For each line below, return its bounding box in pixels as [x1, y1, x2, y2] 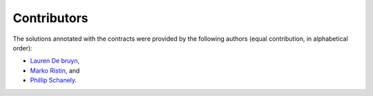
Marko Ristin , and [30, 66, 80, 75]
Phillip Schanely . [30, 76, 77, 84]
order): [12, 44, 32, 52]
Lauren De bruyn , [30, 57, 79, 65]
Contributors [12, 10, 89, 26]
